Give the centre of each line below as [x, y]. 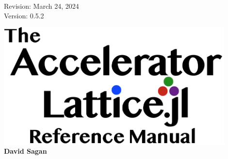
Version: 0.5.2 [24, 15]
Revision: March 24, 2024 [41, 6]
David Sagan [25, 151]
